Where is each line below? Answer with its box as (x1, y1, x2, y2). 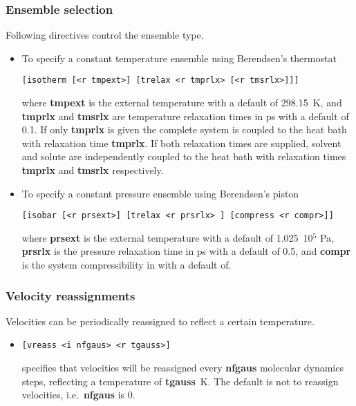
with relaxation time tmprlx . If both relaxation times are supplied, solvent (21, 135, 341, 150)
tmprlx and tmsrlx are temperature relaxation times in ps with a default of (21, 108, 349, 123)
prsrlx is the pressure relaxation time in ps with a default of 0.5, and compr (21, 244, 351, 258)
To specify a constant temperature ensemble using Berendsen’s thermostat (21, 50, 337, 65)
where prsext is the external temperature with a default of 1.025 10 (21, 230, 313, 244)
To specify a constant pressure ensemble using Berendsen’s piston (21, 186, 299, 200)
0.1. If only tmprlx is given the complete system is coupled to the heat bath (21, 122, 347, 137)
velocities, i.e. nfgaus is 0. (21, 387, 135, 402)
